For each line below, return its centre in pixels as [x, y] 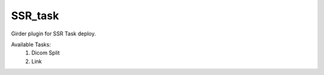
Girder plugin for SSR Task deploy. [53, 34]
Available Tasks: [31, 44]
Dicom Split [46, 53]
